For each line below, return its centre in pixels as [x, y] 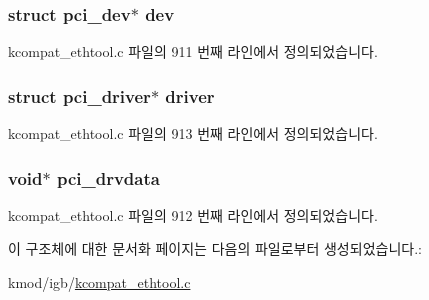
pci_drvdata [108, 177]
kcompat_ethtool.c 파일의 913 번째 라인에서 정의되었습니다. [193, 133]
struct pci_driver [79, 95]
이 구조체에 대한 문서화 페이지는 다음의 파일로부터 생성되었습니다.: [215, 248]
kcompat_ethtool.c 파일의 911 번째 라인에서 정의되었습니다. [193, 51]
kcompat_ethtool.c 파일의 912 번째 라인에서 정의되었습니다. [193, 214]
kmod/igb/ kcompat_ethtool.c [99, 282]
